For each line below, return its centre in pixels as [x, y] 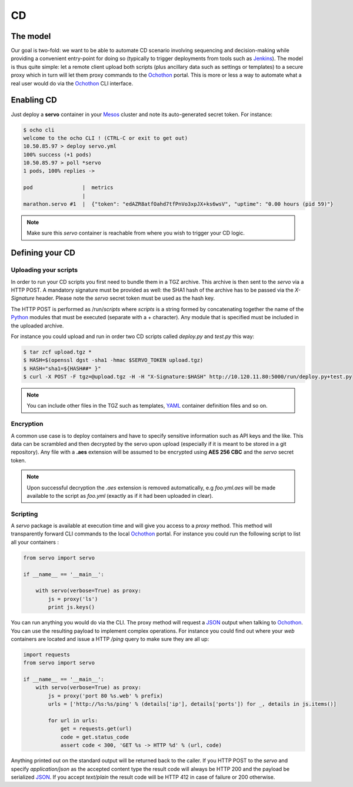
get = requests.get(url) [96, 729]
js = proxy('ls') [73, 599]
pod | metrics [69, 188]
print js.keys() [71, 607]
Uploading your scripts [44, 270]
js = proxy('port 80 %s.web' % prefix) [105, 696]
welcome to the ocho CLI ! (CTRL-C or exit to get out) [106, 138]
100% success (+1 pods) [58, 154]
